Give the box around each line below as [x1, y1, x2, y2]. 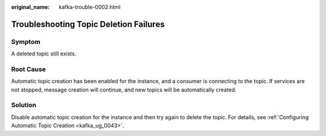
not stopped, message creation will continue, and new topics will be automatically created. [11, 86, 237, 93]
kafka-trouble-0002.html [59, 4, 121, 10]
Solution [11, 101, 37, 110]
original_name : [11, 4, 50, 10]
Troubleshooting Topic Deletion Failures [11, 19, 165, 29]
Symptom [11, 37, 40, 46]
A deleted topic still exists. [11, 50, 77, 57]
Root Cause [11, 65, 46, 73]
